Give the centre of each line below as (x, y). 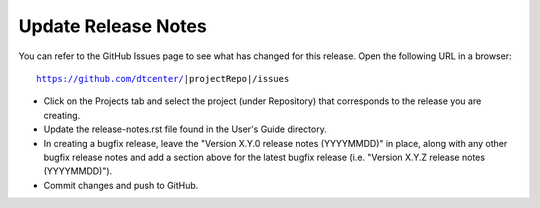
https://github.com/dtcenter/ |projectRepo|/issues (163, 78)
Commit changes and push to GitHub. (121, 185)
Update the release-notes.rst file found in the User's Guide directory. (185, 129)
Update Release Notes (112, 26)
